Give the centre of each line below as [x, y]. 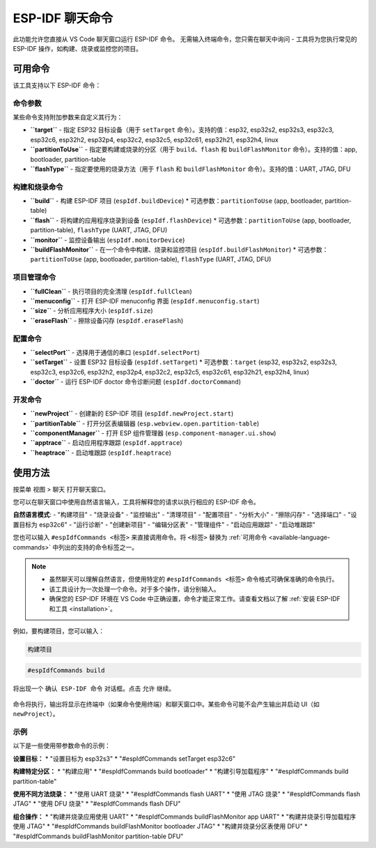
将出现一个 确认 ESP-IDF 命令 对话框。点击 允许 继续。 [94, 688]
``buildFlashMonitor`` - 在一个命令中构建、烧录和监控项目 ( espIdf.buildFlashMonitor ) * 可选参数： [179, 250]
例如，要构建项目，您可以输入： [58, 630]
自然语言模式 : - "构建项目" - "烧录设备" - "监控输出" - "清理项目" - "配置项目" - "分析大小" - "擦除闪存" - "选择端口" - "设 [185, 515]
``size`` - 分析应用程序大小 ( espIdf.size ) [92, 311]
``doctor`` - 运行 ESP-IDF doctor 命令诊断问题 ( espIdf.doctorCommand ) [136, 382]
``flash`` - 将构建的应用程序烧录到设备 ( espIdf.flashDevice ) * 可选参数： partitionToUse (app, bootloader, [191, 220]
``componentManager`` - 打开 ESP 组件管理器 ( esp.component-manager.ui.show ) [153, 433]
